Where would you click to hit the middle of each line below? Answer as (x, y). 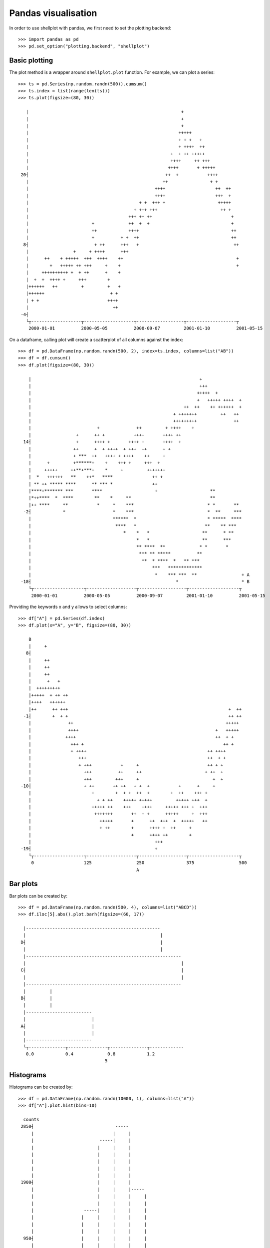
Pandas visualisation (53, 13)
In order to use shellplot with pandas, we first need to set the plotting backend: (90, 28)
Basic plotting (31, 61)
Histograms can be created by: (41, 1087)
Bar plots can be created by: (38, 896)
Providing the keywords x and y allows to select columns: (68, 607)
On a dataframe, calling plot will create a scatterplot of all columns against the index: (96, 339)
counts (31, 1119)
